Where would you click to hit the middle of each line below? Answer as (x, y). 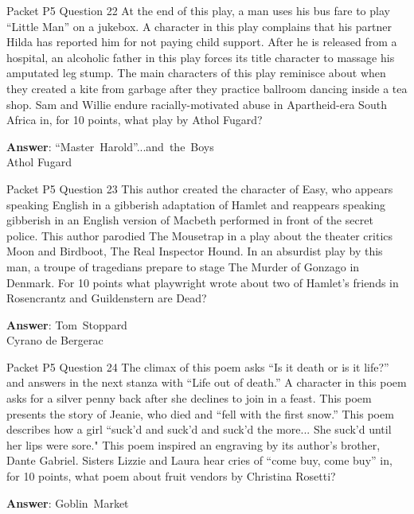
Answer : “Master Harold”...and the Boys (110, 146)
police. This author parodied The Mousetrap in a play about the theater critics (200, 235)
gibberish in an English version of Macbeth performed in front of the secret (190, 220)
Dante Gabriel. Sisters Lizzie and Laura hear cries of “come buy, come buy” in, (199, 460)
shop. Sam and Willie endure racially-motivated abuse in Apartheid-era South (197, 104)
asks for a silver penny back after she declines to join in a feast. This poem (189, 398)
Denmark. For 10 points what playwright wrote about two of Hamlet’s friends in (203, 282)
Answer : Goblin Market (68, 502)
